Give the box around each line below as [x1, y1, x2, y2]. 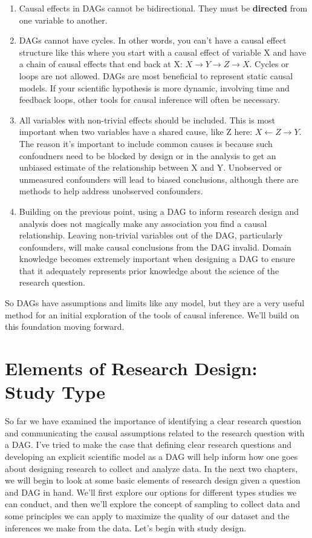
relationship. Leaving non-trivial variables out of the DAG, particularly [19, 229, 283, 241]
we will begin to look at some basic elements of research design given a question [5, 474, 301, 487]
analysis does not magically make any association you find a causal [19, 217, 267, 229]
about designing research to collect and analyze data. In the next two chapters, [5, 462, 298, 474]
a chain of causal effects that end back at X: [19, 57, 183, 70]
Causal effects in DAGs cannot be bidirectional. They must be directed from [19, 2, 308, 14]
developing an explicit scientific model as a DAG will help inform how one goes [5, 450, 298, 462]
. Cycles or [249, 57, 289, 70]
